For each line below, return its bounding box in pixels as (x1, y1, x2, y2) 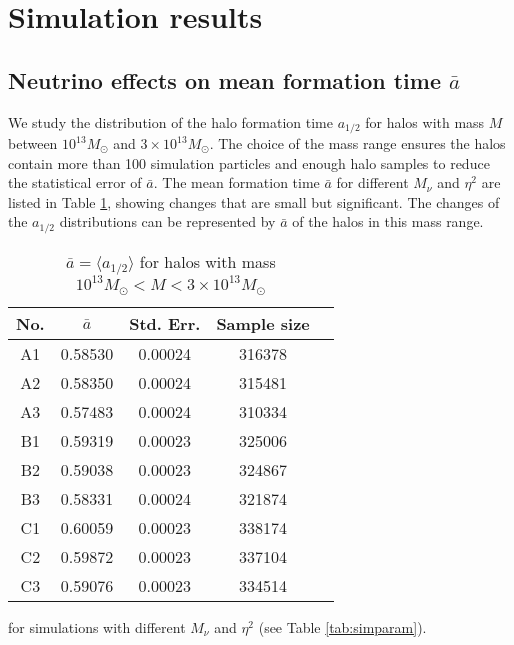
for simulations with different (8, 616, 186, 637)
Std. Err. (129, 311, 201, 335)
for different (336, 172, 409, 193)
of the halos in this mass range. (292, 211, 484, 232)
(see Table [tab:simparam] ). (258, 616, 427, 637)
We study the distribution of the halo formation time (8, 111, 333, 132)
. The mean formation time (153, 172, 320, 193)
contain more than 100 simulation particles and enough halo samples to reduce (8, 152, 490, 173)
